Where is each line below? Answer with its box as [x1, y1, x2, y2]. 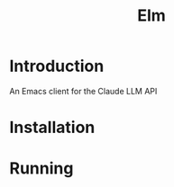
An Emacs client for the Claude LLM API [9, 85, 158, 96]
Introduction [9, 56, 105, 76]
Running [9, 158, 74, 179]
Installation [9, 118, 96, 138]
